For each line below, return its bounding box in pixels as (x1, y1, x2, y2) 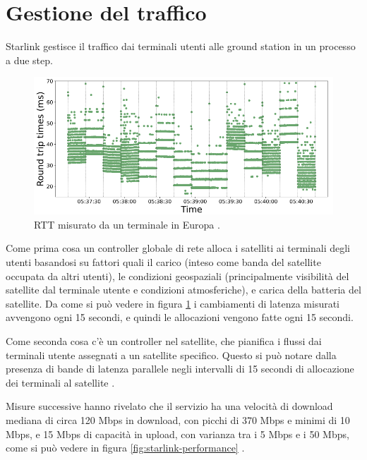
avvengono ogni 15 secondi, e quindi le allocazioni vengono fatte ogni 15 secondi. (6, 310, 354, 325)
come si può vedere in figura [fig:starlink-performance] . (6, 440, 245, 455)
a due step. (6, 52, 53, 67)
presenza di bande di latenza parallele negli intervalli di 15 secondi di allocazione (6, 361, 354, 376)
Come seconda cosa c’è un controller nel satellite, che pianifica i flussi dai (6, 333, 322, 348)
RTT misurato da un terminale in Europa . (34, 217, 220, 231)
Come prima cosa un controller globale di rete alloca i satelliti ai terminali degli (6, 241, 350, 255)
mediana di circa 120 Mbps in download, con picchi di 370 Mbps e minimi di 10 (6, 412, 350, 427)
